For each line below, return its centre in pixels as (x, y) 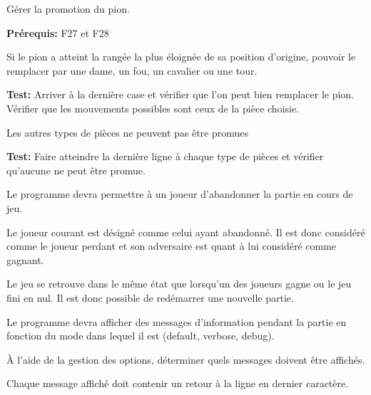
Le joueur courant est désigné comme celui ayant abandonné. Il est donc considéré (186, 232)
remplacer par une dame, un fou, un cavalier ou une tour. (132, 70)
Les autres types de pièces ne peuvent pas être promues (128, 132)
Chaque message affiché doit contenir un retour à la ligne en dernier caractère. (178, 383)
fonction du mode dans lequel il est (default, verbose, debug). (141, 336)
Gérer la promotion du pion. (68, 9)
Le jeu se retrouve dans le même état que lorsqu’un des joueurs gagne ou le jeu (179, 284)
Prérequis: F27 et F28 (58, 32)
